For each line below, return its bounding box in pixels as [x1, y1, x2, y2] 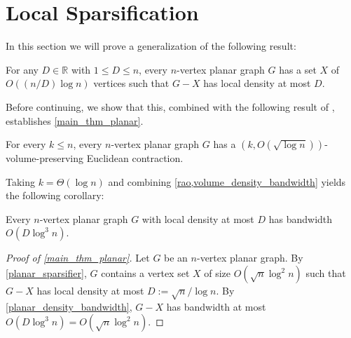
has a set [279, 62, 317, 76]
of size [204, 266, 231, 280]
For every [6, 137, 46, 151]
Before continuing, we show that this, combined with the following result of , [6, 99, 335, 114]
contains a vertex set [101, 266, 190, 280]
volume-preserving [6, 151, 83, 165]
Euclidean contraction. [86, 151, 184, 165]
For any [6, 62, 39, 76]
